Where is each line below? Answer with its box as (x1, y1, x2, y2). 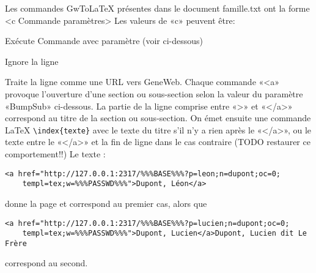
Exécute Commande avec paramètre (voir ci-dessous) (5, 34, 204, 47)
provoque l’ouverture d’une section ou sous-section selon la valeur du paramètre (5, 87, 303, 100)
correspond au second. (5, 256, 88, 269)
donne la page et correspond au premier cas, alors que (5, 196, 207, 209)
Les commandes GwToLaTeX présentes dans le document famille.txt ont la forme (5, 2, 310, 14)
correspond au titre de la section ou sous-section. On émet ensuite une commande (5, 111, 311, 124)
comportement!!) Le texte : (5, 148, 106, 160)
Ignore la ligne (5, 54, 59, 67)
